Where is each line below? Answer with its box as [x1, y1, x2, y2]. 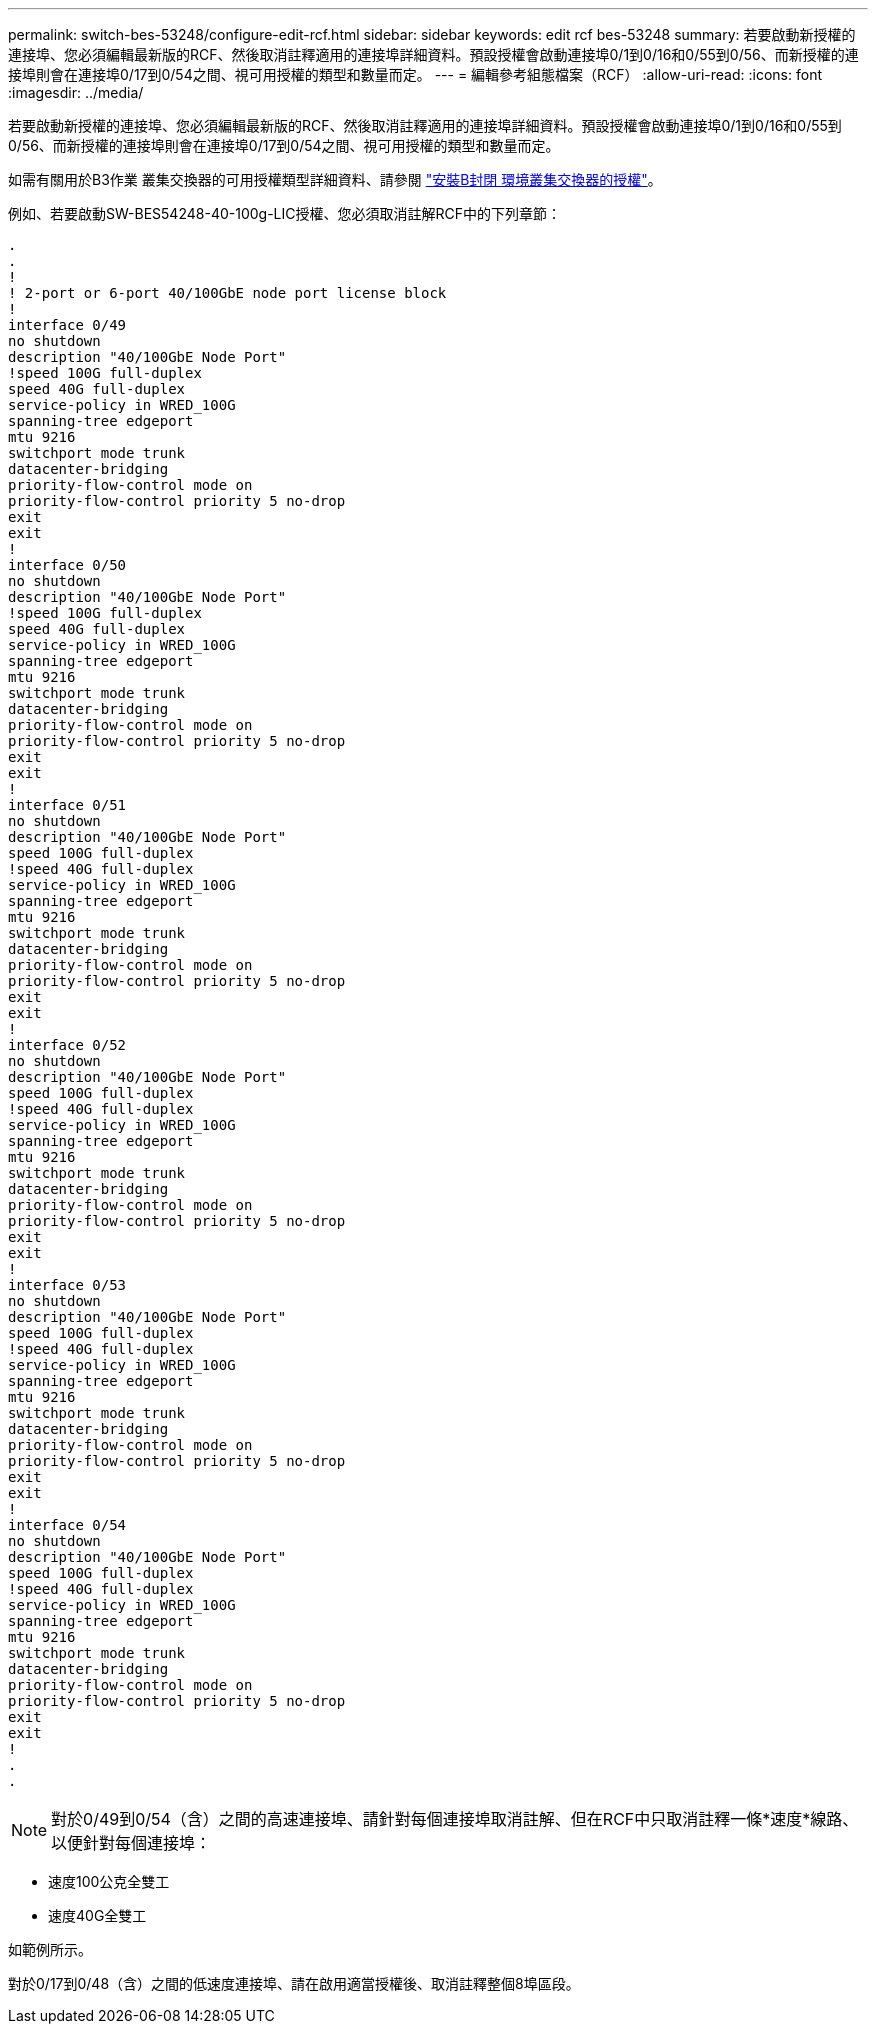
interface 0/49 [8, 317, 127, 333]
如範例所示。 [8, 1941, 92, 1958]
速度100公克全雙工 [48, 1873, 170, 1890]
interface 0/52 [8, 1037, 127, 1053]
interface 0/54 [8, 1517, 127, 1533]
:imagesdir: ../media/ [8, 84, 144, 101]
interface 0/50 [8, 557, 127, 573]
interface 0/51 [8, 797, 127, 813]
